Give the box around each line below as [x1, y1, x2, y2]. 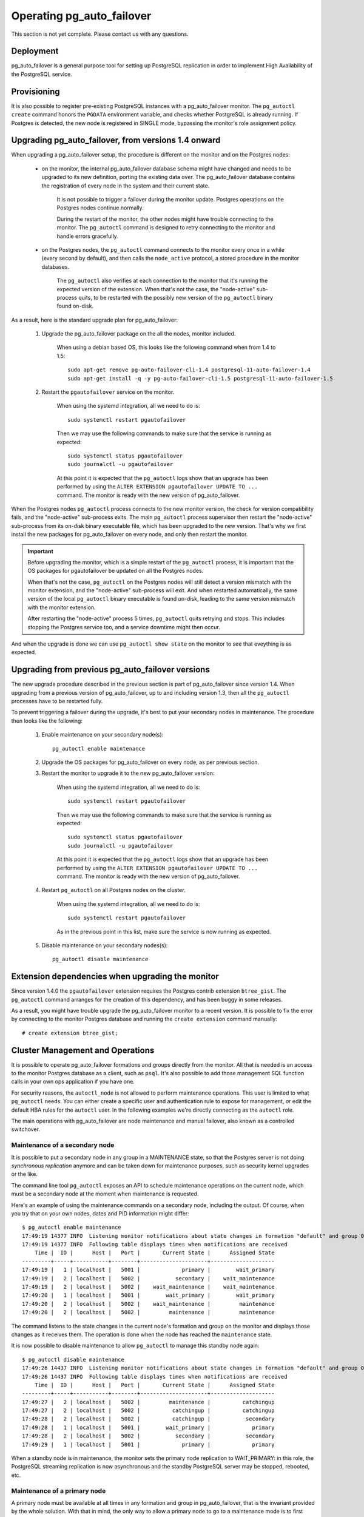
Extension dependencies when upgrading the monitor [11, 971, 220, 982]
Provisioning [11, 86, 60, 96]
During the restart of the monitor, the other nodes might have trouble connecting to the [56, 215, 274, 223]
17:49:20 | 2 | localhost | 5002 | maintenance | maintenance [22, 1309, 275, 1316]
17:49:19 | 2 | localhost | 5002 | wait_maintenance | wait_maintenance [22, 1283, 275, 1291]
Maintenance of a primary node [11, 1487, 106, 1495]
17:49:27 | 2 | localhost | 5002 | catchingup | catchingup [22, 1407, 275, 1414]
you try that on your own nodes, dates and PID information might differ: [11, 1209, 189, 1217]
